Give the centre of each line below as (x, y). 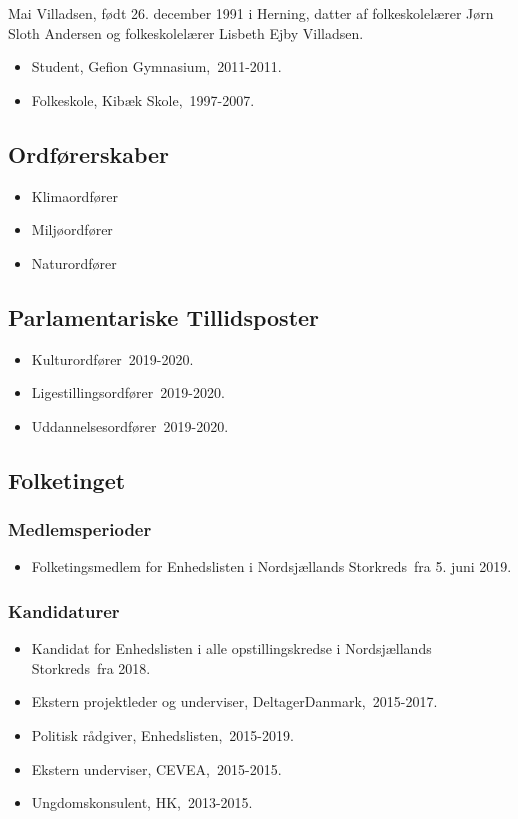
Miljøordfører (72, 229)
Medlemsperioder (80, 529)
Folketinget (67, 479)
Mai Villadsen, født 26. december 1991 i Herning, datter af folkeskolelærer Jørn (251, 13)
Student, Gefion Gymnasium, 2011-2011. (156, 66)
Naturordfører (74, 262)
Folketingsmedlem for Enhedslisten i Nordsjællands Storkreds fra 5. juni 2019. (271, 566)
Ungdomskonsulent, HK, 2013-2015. (142, 802)
